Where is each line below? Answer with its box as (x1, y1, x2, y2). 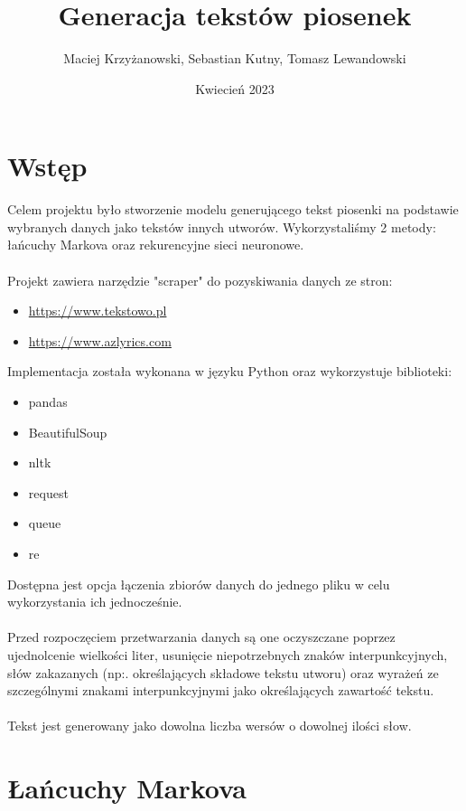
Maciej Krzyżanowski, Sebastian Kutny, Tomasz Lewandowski (63, 49, 406, 68)
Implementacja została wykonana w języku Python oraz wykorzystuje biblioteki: (7, 362, 452, 381)
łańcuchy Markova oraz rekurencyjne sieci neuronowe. (7, 235, 304, 254)
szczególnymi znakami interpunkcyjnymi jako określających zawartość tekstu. (7, 681, 434, 700)
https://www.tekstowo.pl (28, 301, 167, 320)
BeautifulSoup (28, 422, 107, 441)
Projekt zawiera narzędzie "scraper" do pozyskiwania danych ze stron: (7, 270, 393, 289)
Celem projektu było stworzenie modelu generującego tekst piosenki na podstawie (7, 200, 459, 219)
